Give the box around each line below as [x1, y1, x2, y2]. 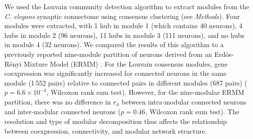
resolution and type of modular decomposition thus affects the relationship [4, 116, 227, 126]
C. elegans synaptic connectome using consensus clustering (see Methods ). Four [4, 11, 240, 21]
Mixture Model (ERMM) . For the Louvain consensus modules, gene [23, 58, 228, 69]
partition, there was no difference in [4, 96, 111, 106]
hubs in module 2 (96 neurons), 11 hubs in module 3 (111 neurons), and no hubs [4, 30, 245, 40]
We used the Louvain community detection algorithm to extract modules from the [4, 1, 250, 11]
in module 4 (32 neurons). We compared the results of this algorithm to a [4, 39, 224, 50]
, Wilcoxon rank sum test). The [145, 106, 239, 117]
